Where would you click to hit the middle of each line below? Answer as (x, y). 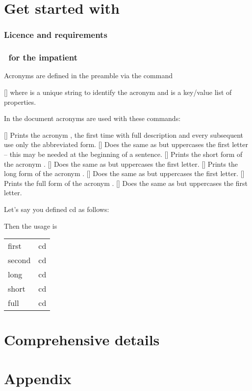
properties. (20, 102)
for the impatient (43, 57)
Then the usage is (31, 226)
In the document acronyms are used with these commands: (92, 118)
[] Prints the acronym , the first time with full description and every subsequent (124, 135)
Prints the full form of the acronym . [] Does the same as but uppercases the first (126, 183)
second (19, 260)
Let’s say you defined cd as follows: (57, 209)
